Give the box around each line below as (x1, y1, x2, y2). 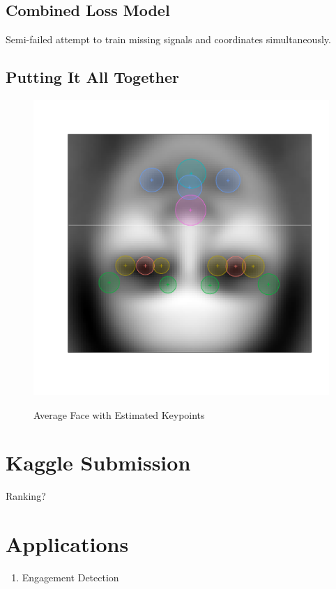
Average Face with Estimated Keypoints (33, 407, 205, 422)
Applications (6, 530, 129, 558)
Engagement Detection (22, 570, 119, 585)
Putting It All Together (6, 66, 180, 88)
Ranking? (6, 489, 46, 503)
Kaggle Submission (6, 448, 191, 477)
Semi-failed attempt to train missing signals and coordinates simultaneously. (6, 32, 331, 47)
